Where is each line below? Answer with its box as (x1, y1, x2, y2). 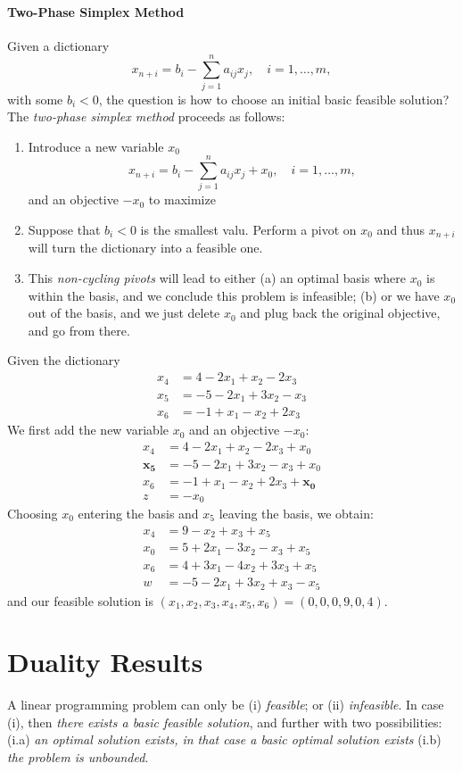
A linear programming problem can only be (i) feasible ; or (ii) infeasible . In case (7, 695, 444, 714)
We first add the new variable (7, 420, 169, 439)
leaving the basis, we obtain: (219, 504, 374, 523)
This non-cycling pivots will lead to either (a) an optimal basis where (28, 269, 406, 287)
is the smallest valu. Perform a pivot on (140, 220, 357, 239)
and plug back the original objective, (240, 303, 441, 322)
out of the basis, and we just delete (28, 303, 220, 322)
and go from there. (28, 320, 130, 339)
